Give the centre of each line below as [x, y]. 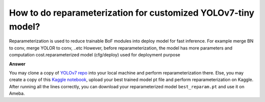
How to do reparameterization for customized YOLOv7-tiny [132, 13]
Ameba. [17, 94]
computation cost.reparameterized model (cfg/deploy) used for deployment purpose [95, 55]
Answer [17, 64]
